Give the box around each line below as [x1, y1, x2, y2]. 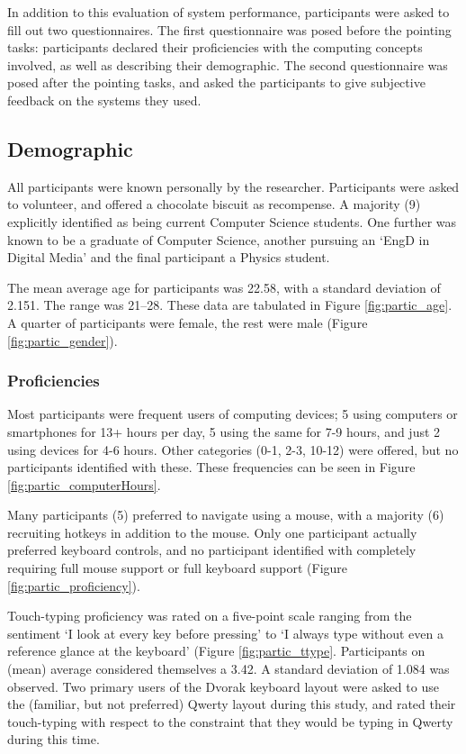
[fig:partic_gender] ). [7, 331, 118, 350]
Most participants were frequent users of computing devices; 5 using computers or [7, 404, 458, 423]
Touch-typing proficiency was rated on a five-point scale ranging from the [7, 606, 412, 625]
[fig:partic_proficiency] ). [7, 576, 140, 595]
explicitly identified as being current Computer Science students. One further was [7, 212, 457, 231]
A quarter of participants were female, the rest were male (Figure [7, 313, 368, 332]
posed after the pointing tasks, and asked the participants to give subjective [7, 73, 426, 92]
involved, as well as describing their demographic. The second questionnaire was [7, 55, 448, 74]
